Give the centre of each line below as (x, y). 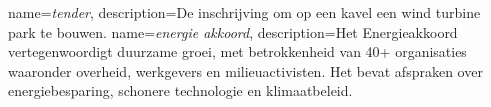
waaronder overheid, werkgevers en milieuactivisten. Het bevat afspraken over (245, 70)
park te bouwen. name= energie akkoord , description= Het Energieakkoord (233, 31)
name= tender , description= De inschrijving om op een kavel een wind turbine (244, 12)
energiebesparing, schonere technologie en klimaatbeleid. (180, 90)
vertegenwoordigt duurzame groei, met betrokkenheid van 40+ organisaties (237, 51)
